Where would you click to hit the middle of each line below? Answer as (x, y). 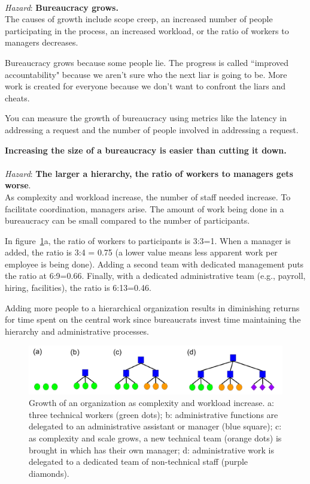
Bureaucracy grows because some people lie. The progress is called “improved (147, 62)
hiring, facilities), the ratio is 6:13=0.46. (78, 288)
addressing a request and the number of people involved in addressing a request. (152, 129)
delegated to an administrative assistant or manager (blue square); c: (155, 426)
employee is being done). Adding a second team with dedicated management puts (154, 264)
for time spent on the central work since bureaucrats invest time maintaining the (153, 319)
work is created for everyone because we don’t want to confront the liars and (145, 86)
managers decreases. (42, 42)
